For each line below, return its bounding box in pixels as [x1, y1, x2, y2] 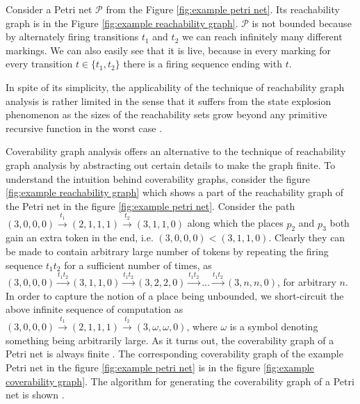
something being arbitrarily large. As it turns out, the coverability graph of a [6, 332, 334, 347]
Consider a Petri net [6, 2, 92, 16]
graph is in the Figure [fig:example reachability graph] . [6, 15, 238, 30]
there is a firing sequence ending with [123, 56, 282, 71]
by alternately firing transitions [6, 29, 139, 44]
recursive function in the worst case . [6, 120, 163, 135]
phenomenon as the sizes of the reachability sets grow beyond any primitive [6, 107, 327, 122]
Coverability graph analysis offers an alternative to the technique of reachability [6, 144, 346, 159]
